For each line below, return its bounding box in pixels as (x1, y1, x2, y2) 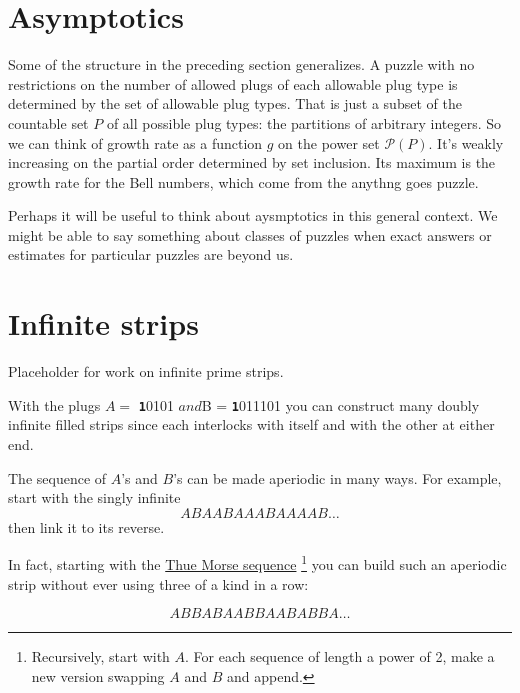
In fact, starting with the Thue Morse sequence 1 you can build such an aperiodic (8, 551, 507, 575)
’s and (121, 467, 158, 488)
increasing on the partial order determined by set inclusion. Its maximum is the (8, 152, 496, 173)
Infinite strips (8, 303, 199, 344)
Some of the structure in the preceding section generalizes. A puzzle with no (8, 54, 475, 75)
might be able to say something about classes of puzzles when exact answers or (8, 224, 492, 245)
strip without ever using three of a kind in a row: (8, 573, 309, 594)
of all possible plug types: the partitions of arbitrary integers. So (106, 112, 502, 133)
